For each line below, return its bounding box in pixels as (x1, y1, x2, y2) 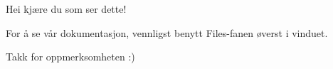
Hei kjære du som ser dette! (6, 1, 127, 16)
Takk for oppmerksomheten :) (6, 49, 135, 64)
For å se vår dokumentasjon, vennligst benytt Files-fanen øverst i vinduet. (6, 25, 328, 40)
